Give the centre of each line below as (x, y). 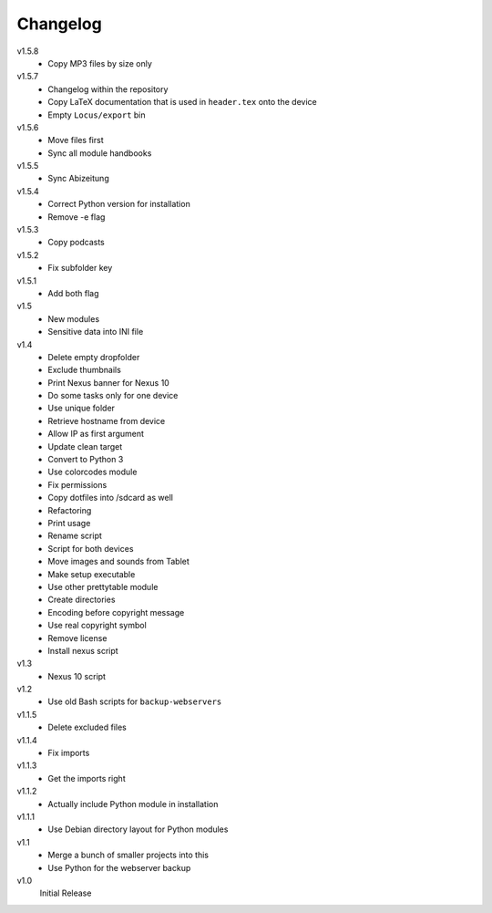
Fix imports (69, 753)
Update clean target (85, 446)
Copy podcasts (76, 243)
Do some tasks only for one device (113, 396)
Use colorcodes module (92, 472)
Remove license (77, 638)
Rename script (75, 536)
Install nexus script (83, 650)
